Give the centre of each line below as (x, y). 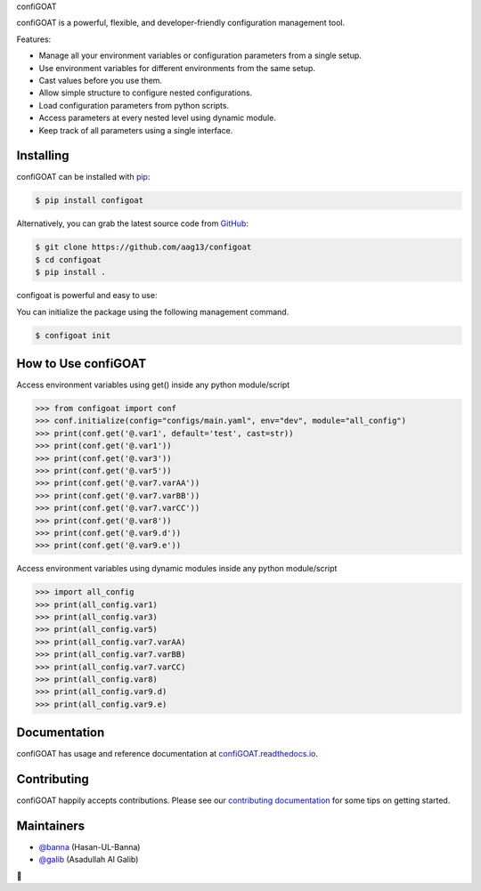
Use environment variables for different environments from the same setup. (177, 68)
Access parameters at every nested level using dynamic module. (157, 118)
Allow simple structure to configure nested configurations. (146, 93)
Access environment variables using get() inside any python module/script (153, 385)
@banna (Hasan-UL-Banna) (90, 847)
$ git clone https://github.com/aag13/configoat (143, 247)
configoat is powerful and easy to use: (87, 296)
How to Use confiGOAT (82, 364)
